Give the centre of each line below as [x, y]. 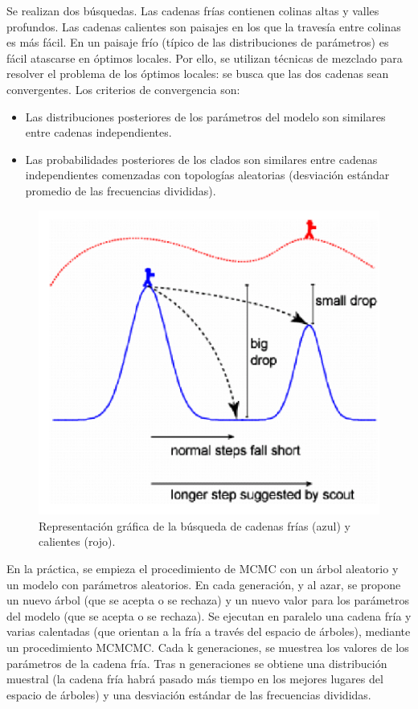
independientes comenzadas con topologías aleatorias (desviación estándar [207, 175]
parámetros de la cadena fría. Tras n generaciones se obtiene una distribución [197, 663]
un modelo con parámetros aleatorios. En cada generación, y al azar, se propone [204, 584]
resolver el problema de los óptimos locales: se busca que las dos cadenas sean [198, 74]
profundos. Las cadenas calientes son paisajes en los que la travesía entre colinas [204, 26]
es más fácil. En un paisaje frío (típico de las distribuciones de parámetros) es [198, 42]
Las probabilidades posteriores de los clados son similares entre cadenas [201, 159]
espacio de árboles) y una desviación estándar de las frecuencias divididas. [189, 694]
